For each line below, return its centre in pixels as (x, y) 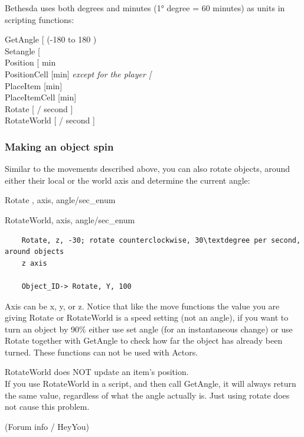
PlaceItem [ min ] (34, 85)
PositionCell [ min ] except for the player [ (78, 74)
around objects (35, 252)
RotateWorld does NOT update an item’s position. (97, 372)
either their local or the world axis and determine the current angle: (128, 180)
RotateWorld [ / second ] (50, 120)
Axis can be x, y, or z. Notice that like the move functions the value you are (142, 306)
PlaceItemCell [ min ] (41, 97)
